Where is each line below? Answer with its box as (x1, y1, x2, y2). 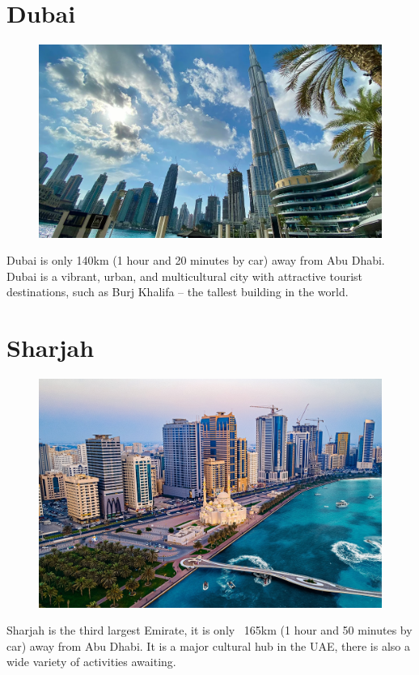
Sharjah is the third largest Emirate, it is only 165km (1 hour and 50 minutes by (6, 622, 413, 639)
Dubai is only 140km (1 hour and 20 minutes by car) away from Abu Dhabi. (6, 252, 385, 269)
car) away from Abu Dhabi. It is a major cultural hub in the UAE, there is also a (6, 637, 410, 654)
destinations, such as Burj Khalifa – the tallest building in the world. (6, 283, 349, 300)
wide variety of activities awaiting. (6, 653, 176, 670)
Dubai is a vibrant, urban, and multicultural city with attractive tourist (6, 267, 363, 284)
